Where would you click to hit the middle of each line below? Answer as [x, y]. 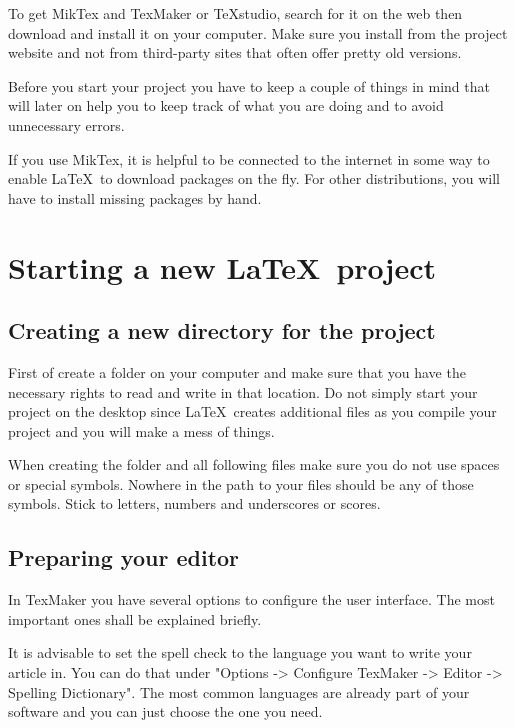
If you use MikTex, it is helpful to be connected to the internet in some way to [249, 158]
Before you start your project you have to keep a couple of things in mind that [249, 85]
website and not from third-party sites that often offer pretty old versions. [235, 52]
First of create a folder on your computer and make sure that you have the [237, 371]
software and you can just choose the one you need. [165, 711]
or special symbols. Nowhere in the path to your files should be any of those [241, 483]
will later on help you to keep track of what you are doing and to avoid [226, 105]
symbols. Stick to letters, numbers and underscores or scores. [194, 503]
